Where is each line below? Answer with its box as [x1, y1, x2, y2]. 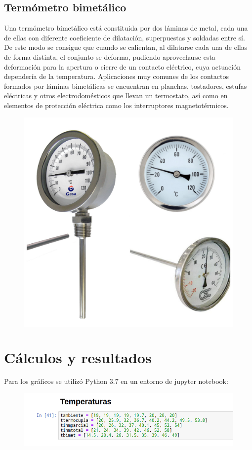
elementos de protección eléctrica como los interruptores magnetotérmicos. [4, 100, 229, 110]
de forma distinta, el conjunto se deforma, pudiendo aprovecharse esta [4, 51, 215, 62]
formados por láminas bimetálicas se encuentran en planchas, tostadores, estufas [4, 80, 247, 91]
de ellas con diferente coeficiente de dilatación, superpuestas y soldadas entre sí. [4, 32, 245, 42]
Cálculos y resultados [4, 347, 152, 368]
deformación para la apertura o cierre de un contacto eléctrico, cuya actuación [4, 61, 241, 72]
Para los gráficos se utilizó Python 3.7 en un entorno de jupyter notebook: [4, 376, 228, 386]
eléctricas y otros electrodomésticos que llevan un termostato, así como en [4, 90, 228, 101]
